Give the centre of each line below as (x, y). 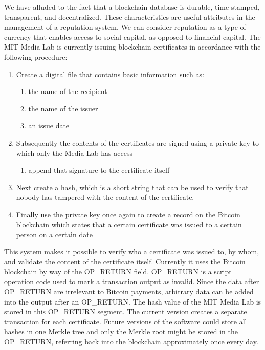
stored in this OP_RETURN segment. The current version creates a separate (126, 311)
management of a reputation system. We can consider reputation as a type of (125, 27)
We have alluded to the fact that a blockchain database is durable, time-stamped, (132, 7)
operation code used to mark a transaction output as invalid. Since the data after (132, 281)
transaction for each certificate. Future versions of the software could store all (126, 321)
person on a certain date (54, 234)
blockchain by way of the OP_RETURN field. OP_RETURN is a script (118, 271)
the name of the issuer (63, 108)
